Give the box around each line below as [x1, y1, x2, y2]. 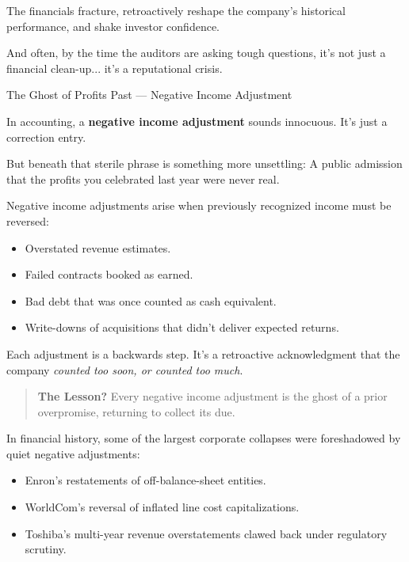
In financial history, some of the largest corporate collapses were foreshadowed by [6, 430, 401, 446]
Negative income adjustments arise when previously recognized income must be [6, 197, 392, 214]
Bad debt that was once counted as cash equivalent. [25, 292, 277, 309]
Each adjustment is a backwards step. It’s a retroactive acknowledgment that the [6, 345, 400, 362]
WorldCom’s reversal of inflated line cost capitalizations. [25, 499, 300, 515]
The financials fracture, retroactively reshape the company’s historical [6, 2, 346, 18]
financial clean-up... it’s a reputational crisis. [6, 59, 223, 76]
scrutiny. [25, 541, 67, 557]
